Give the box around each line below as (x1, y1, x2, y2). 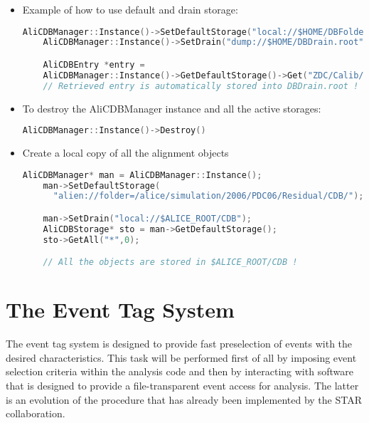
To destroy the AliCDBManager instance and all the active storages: (22, 100, 321, 115)
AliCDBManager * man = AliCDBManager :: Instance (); (22, 169, 262, 180)
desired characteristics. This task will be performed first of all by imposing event (6, 350, 357, 365)
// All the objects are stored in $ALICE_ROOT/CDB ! (43, 257, 298, 268)
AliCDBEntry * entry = (43, 60, 145, 70)
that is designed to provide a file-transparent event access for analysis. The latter (6, 378, 359, 393)
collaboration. (6, 406, 65, 421)
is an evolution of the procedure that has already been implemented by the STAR (6, 392, 362, 407)
